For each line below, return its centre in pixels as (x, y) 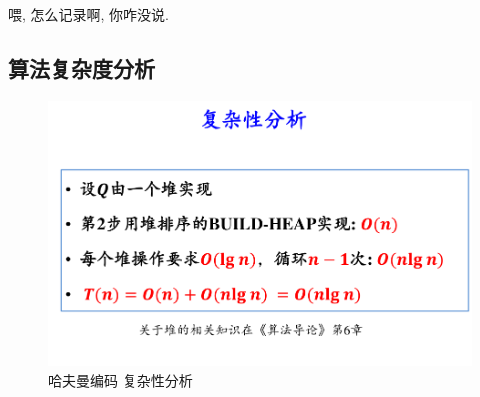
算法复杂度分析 (81, 67)
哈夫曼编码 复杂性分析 (120, 379)
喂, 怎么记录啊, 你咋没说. (88, 14)
